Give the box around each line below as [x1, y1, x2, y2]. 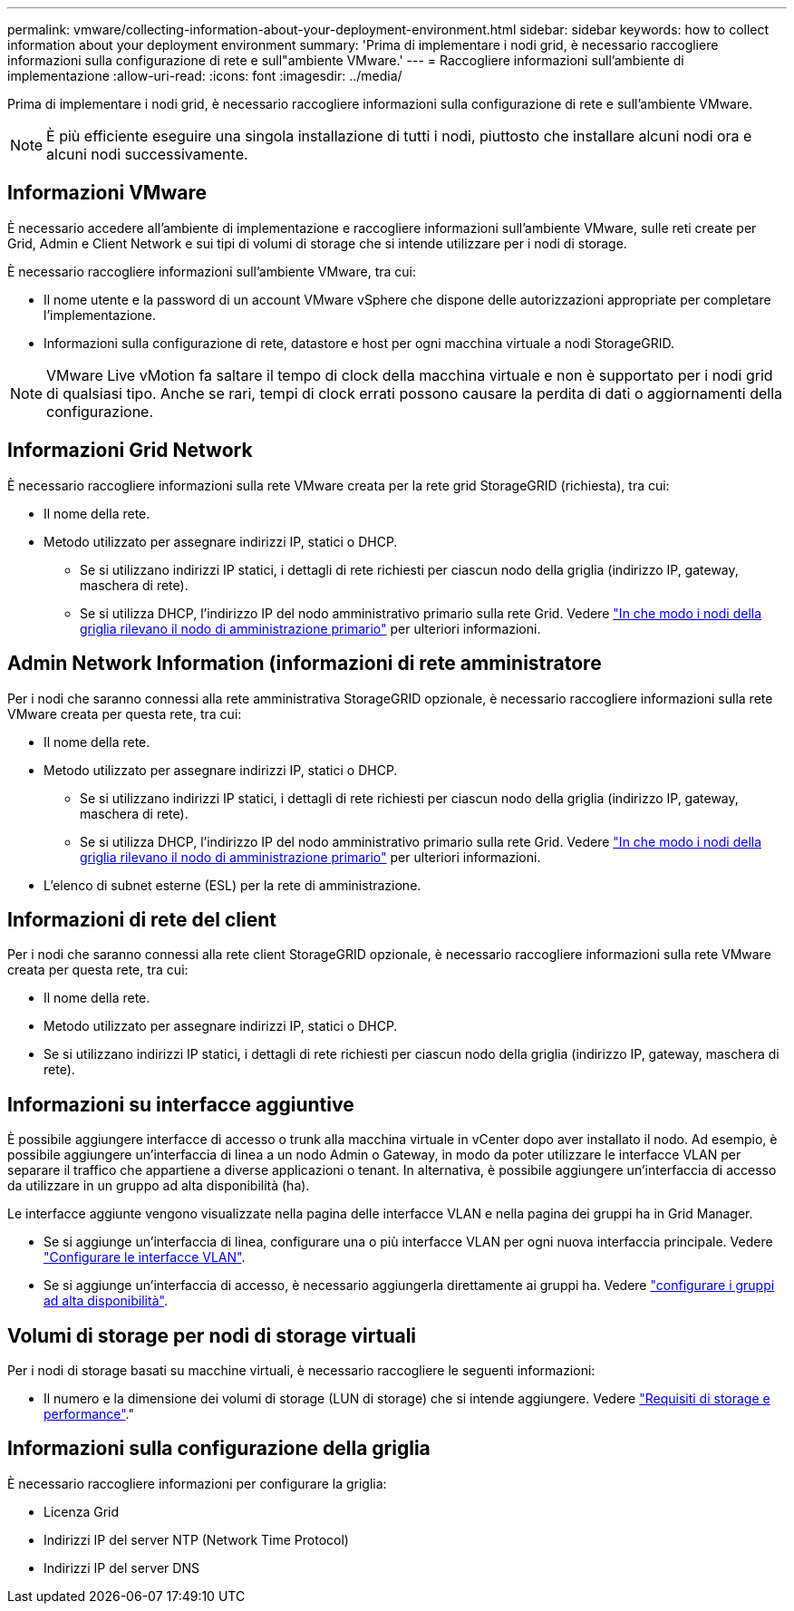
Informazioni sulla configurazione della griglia [7, 1437, 431, 1461]
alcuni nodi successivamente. [46, 145, 248, 163]
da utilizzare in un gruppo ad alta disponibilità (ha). [7, 1178, 310, 1194]
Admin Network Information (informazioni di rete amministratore [7, 652, 602, 675]
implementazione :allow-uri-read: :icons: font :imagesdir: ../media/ [7, 68, 402, 83]
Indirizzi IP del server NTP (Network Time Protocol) [44, 1531, 349, 1548]
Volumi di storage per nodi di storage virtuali [7, 1324, 417, 1347]
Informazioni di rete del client [7, 907, 276, 931]
